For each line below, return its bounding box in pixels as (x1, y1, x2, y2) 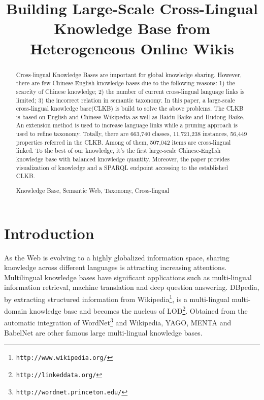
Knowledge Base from (54, 18, 210, 39)
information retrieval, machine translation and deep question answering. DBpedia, (4, 282, 259, 292)
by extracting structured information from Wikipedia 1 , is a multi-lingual (4, 292, 229, 304)
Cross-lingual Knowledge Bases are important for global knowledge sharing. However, (16, 70, 242, 79)
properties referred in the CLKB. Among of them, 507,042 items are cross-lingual (16, 138, 231, 146)
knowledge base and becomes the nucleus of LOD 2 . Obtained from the (29, 304, 248, 316)
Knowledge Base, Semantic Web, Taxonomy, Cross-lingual (16, 186, 170, 194)
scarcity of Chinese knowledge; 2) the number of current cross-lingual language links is (16, 87, 245, 95)
